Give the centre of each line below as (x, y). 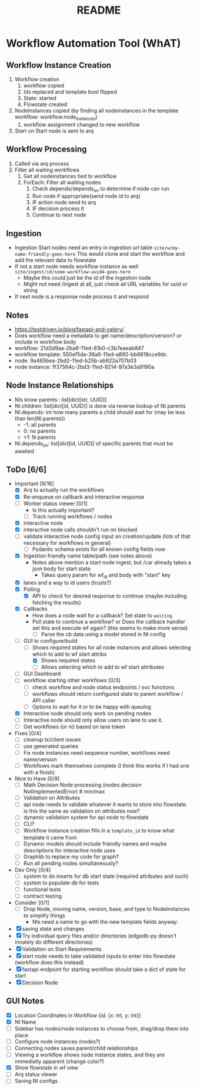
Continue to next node (59, 215)
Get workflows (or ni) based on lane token (74, 726)
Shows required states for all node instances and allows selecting (111, 648)
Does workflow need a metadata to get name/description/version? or (98, 336)
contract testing (43, 896)
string (31, 290)
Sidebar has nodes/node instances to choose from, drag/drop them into (102, 1028)
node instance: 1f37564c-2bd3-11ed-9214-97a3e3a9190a (84, 367)
